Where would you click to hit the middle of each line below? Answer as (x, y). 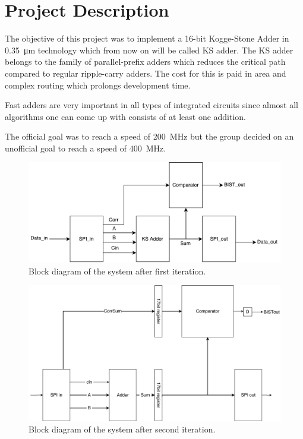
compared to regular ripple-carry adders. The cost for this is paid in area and (146, 73)
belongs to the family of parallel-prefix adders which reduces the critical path (145, 61)
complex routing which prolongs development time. (98, 85)
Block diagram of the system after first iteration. (117, 271)
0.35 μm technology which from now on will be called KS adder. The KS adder (149, 50)
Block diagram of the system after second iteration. (122, 429)
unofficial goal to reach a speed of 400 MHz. (86, 148)
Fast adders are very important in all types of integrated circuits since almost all (151, 105)
